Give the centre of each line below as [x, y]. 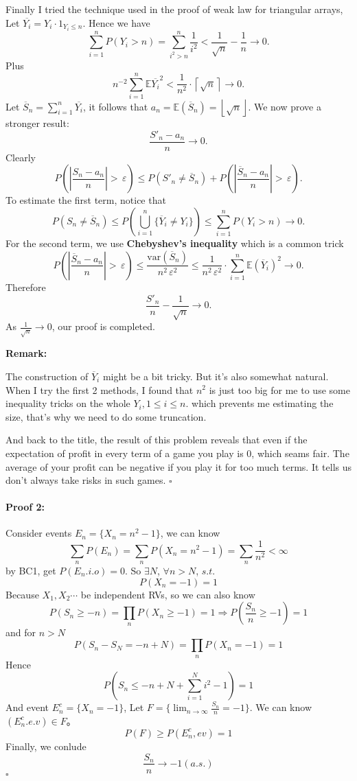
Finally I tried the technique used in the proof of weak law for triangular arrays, [174, 9]
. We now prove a [285, 106]
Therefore [26, 287]
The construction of [47, 376]
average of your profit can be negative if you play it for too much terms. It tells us [179, 466]
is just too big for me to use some [279, 389]
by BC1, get [31, 570]
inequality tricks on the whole [68, 403]
